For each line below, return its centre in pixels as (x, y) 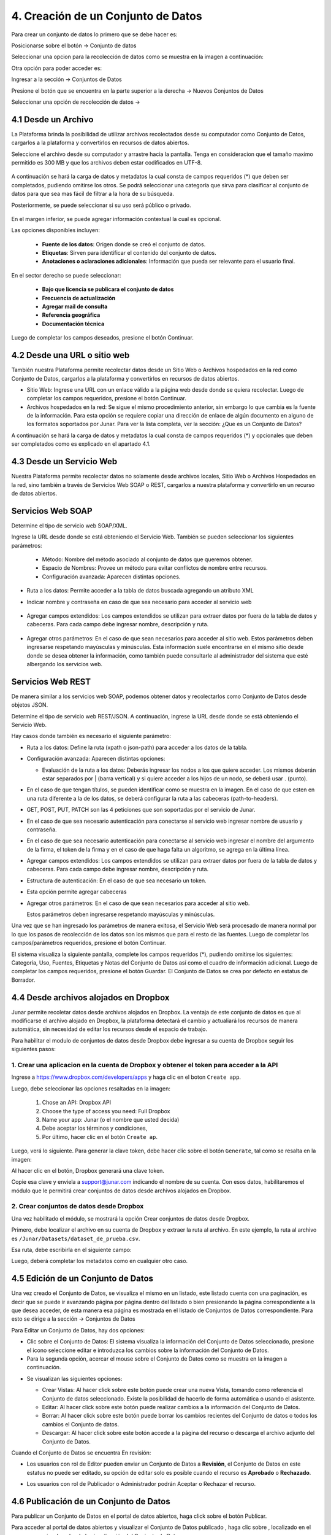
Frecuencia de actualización (79, 298)
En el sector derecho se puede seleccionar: (66, 275)
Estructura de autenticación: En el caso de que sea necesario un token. (116, 880)
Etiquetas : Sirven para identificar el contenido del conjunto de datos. (129, 253)
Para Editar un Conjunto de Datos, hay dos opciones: (78, 1330)
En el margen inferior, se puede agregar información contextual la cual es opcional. (116, 219)
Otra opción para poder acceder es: (57, 68)
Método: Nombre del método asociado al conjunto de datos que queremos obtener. (147, 559)
